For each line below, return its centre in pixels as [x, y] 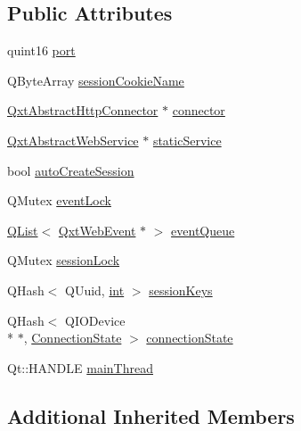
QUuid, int [95, 290]
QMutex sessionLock [64, 260]
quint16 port [41, 50]
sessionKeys [181, 290]
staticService [187, 140]
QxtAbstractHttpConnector [83, 110]
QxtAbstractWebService [73, 140]
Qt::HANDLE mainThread [80, 367]
